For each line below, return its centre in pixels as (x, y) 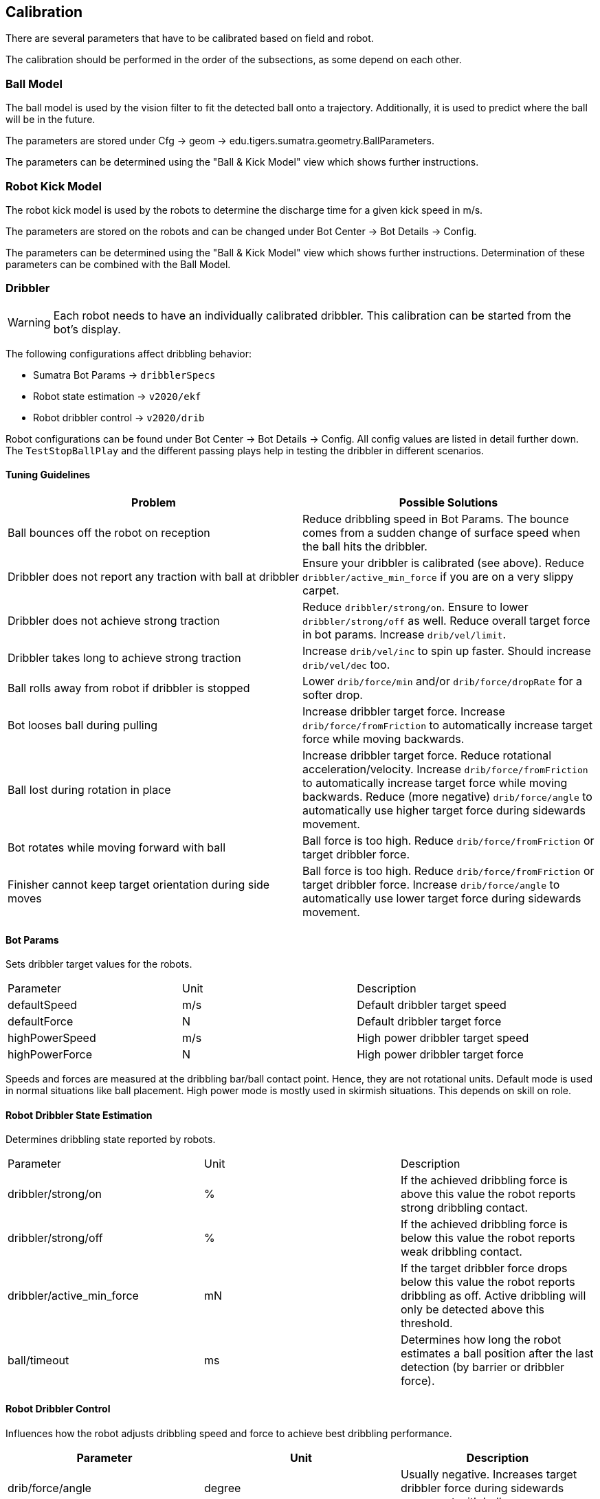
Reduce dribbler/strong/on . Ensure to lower (415, 607)
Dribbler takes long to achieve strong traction (124, 657)
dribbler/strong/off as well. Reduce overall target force (446, 620)
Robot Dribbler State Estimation (79, 1115)
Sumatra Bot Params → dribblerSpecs (124, 375)
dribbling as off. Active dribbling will (493, 1296)
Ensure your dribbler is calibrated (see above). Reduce (443, 563)
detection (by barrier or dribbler (482, 1367)
